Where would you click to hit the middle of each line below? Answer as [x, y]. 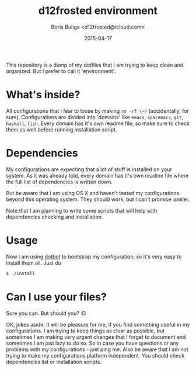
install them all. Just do [34, 263]
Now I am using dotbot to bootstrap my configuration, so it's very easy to [94, 256]
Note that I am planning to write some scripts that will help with [82, 210]
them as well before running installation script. [62, 129]
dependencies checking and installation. [55, 217]
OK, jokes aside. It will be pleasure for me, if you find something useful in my [98, 324]
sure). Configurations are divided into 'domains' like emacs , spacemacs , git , [95, 117]
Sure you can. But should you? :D [46, 313]
